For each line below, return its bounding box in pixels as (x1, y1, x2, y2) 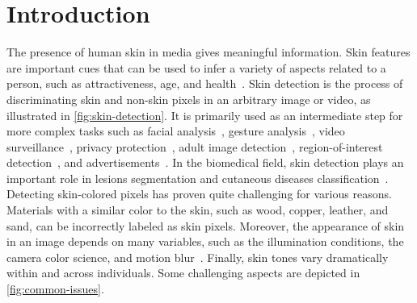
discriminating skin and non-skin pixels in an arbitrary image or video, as (6, 90, 371, 107)
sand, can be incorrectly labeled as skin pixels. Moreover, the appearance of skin (6, 217, 405, 234)
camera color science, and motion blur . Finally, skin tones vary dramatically (6, 248, 389, 265)
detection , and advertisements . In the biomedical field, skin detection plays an (6, 154, 404, 171)
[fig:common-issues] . (6, 280, 104, 297)
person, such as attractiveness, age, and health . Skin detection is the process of (6, 75, 403, 92)
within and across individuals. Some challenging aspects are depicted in (6, 264, 360, 281)
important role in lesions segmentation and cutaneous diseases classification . (6, 169, 389, 186)
